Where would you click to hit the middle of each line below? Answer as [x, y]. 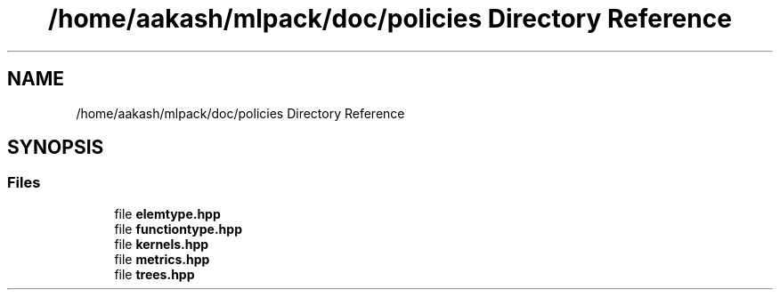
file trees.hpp [154, 274]
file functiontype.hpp [178, 229]
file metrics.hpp [162, 259]
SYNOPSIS [56, 148]
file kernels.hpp [162, 244]
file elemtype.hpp [167, 213]
